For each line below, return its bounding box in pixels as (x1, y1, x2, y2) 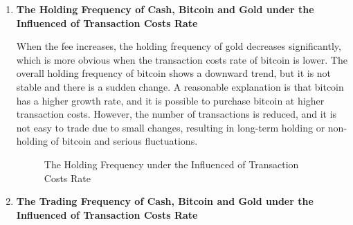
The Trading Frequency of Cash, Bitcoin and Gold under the (16, 194, 314, 208)
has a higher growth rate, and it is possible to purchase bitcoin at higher (16, 93, 325, 107)
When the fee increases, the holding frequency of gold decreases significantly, (16, 39, 341, 53)
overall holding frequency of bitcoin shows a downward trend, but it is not (16, 66, 332, 80)
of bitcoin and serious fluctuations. (51, 134, 198, 148)
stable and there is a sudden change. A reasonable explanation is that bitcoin (16, 79, 344, 93)
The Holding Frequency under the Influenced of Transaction (44, 156, 299, 171)
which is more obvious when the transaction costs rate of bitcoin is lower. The (16, 52, 347, 66)
